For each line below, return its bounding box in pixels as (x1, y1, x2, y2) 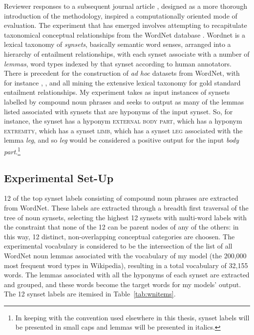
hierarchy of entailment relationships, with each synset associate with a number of (4, 48, 250, 59)
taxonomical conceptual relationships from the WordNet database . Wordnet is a (4, 29, 245, 40)
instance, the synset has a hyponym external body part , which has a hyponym (4, 116, 242, 126)
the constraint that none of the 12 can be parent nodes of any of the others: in (4, 222, 239, 232)
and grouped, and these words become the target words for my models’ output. (4, 279, 241, 289)
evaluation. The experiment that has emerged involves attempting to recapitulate (4, 20, 247, 30)
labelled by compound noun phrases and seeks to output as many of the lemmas (4, 96, 244, 106)
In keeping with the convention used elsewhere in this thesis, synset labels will (15, 312, 250, 322)
